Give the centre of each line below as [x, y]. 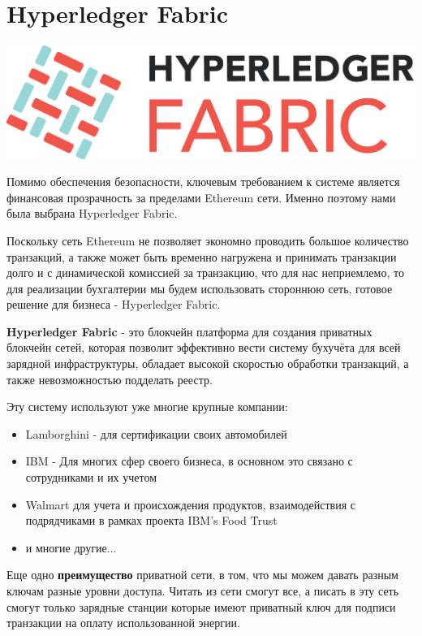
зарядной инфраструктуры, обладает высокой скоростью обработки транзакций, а [208, 363]
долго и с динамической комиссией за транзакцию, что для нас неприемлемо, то [205, 273]
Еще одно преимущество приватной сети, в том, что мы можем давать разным [202, 575]
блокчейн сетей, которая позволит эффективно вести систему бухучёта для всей [204, 347]
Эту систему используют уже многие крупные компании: [147, 407]
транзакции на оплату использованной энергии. [123, 623]
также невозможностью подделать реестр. [110, 379]
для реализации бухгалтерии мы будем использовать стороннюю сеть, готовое [200, 288]
